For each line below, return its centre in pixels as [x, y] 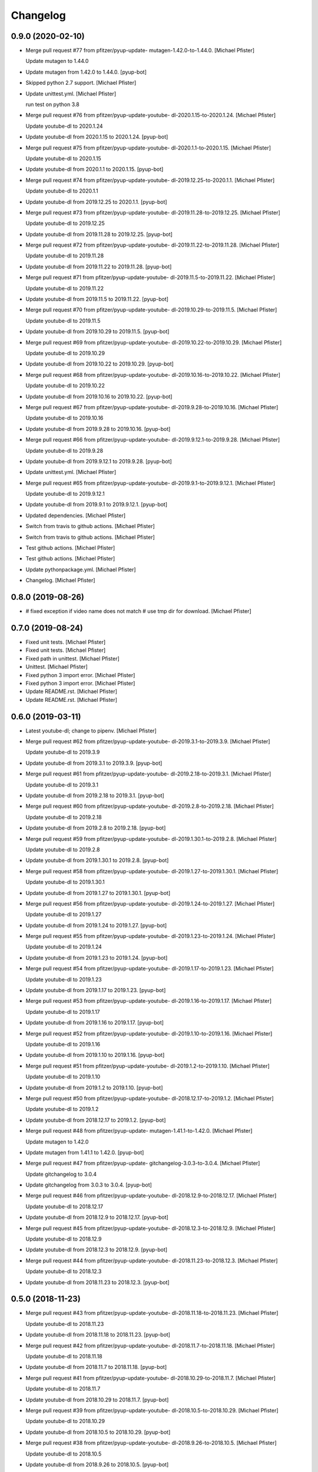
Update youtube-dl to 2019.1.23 [64, 979]
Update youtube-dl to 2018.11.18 [64, 1357]
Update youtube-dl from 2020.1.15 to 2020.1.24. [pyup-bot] [97, 137]
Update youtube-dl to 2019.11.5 [63, 320]
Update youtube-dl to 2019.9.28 [64, 450]
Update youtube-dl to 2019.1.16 [63, 1044]
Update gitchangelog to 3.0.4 [61, 1174]
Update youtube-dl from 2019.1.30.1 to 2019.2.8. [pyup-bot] [97, 860]
